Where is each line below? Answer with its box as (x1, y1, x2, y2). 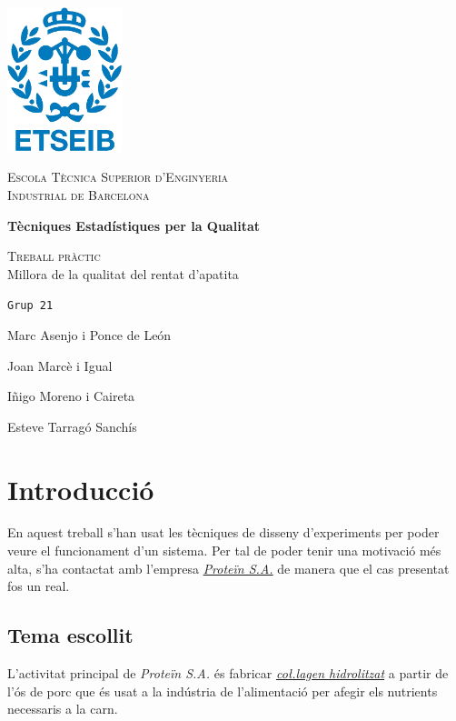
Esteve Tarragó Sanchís (7, 416, 137, 436)
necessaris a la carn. (7, 699, 118, 718)
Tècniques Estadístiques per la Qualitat (7, 215, 260, 235)
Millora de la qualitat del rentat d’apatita (7, 264, 239, 283)
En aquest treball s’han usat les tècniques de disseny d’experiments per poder (7, 523, 440, 542)
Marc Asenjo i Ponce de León (7, 325, 172, 344)
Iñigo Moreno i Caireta (7, 386, 135, 406)
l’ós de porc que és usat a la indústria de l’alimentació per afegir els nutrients (7, 681, 438, 700)
